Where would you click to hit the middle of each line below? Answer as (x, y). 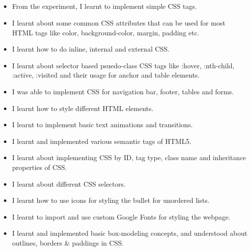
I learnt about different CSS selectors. (69, 183)
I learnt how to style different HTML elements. (83, 108)
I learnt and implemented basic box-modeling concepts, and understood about (130, 233)
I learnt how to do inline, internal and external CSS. (91, 49)
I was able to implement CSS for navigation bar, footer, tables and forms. (123, 91)
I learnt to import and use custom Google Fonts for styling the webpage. (121, 216)
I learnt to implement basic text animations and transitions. (102, 125)
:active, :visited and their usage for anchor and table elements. (106, 75)
